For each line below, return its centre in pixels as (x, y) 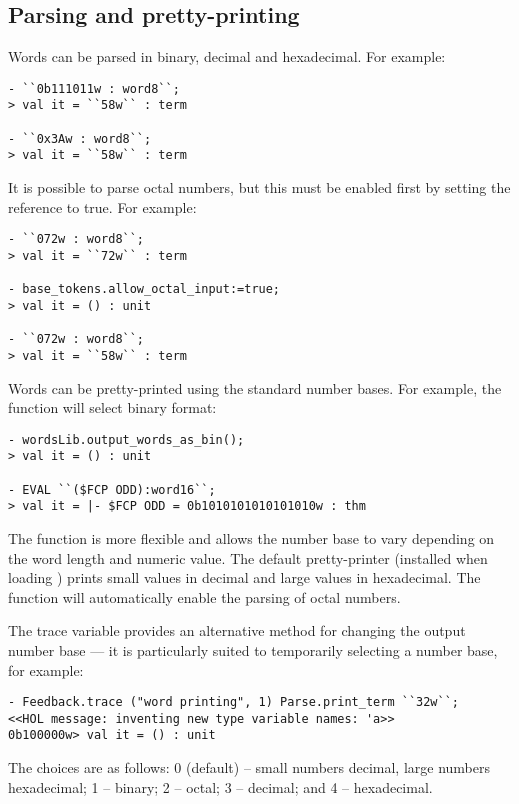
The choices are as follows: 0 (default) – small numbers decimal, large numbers (249, 767)
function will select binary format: (112, 407)
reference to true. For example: (102, 206)
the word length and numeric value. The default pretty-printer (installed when (248, 557)
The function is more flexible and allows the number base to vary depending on (251, 537)
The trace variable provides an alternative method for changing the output (237, 630)
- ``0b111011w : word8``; (94, 88)
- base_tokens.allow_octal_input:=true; (144, 289)
